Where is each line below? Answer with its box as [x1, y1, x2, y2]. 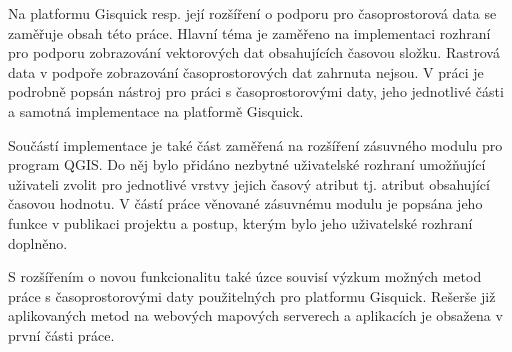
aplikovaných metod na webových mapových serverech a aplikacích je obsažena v [8, 305, 503, 326]
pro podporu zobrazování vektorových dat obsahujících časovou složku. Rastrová [8, 42, 500, 63]
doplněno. [8, 232, 68, 253]
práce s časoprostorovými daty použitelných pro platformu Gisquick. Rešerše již [8, 285, 496, 306]
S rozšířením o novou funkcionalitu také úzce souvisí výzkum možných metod [8, 266, 482, 287]
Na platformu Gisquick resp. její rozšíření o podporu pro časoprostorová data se [8, 3, 497, 23]
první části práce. [8, 324, 115, 345]
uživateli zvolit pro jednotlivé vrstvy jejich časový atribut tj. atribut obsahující [8, 173, 490, 194]
